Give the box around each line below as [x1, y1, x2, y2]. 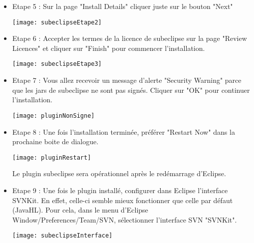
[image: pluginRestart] [12, 154, 91, 161]
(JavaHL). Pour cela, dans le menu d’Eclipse [12, 205, 148, 215]
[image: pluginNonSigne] [12, 112, 95, 119]
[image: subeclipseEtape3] [12, 60, 102, 68]
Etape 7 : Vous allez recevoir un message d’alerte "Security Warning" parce [12, 75, 242, 85]
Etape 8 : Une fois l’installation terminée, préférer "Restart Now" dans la [12, 126, 235, 137]
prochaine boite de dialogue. [12, 136, 99, 147]
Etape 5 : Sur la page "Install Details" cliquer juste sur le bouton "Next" [12, 1, 233, 11]
